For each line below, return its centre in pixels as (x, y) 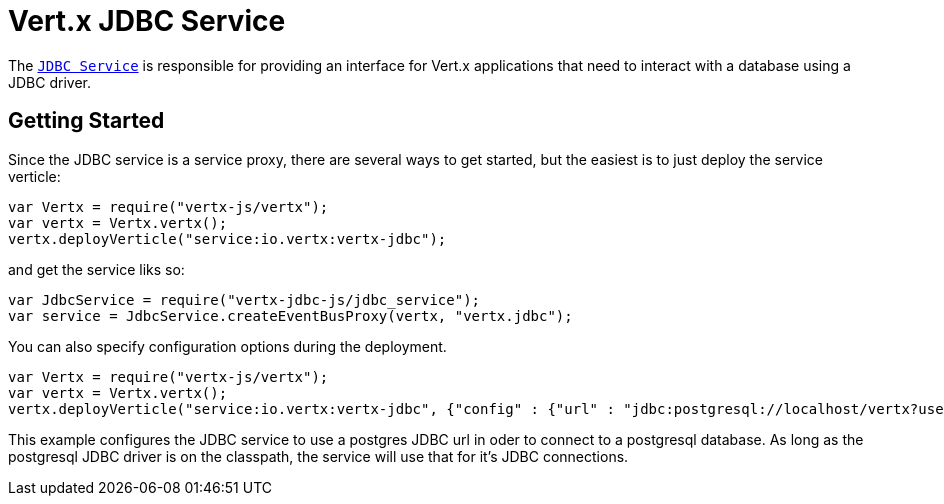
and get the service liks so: (96, 269)
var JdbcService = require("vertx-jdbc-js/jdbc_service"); (244, 299)
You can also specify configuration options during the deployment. (227, 346)
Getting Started (86, 121)
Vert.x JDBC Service (147, 21)
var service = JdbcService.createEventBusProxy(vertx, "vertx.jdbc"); (290, 315)
